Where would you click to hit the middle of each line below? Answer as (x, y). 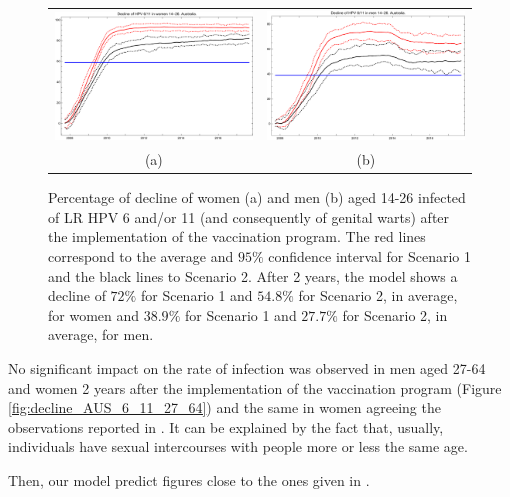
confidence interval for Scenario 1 (370, 256)
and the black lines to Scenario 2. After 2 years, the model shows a (253, 275)
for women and (94, 314)
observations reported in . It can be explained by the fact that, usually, (226, 426)
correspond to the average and (141, 256)
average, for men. (101, 334)
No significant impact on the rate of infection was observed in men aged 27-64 (247, 368)
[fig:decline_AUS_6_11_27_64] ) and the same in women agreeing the (224, 407)
